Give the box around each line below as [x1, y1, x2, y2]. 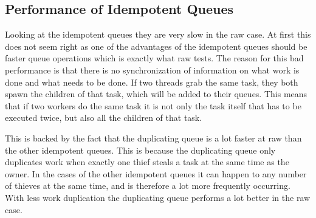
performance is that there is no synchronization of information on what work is [5, 63, 300, 76]
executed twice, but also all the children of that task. [5, 111, 202, 124]
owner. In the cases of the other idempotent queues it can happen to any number [5, 167, 307, 180]
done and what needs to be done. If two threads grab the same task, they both [5, 75, 298, 88]
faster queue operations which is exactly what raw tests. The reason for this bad [5, 52, 304, 64]
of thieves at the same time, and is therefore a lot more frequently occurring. [5, 179, 290, 192]
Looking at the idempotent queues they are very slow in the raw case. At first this [5, 28, 311, 41]
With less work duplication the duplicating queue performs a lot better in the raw [5, 191, 311, 203]
